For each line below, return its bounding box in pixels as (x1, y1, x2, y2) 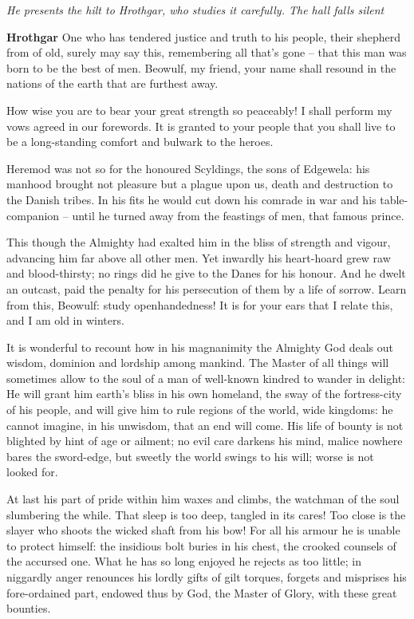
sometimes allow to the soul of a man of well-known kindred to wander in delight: (6, 369, 406, 386)
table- (380, 191, 408, 207)
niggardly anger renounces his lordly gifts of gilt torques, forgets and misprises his (6, 569, 407, 585)
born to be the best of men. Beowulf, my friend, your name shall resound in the (6, 59, 396, 76)
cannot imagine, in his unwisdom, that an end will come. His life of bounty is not (6, 416, 404, 433)
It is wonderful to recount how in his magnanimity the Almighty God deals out (6, 338, 393, 355)
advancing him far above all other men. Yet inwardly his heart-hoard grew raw (6, 249, 391, 266)
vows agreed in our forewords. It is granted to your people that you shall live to (6, 117, 396, 134)
